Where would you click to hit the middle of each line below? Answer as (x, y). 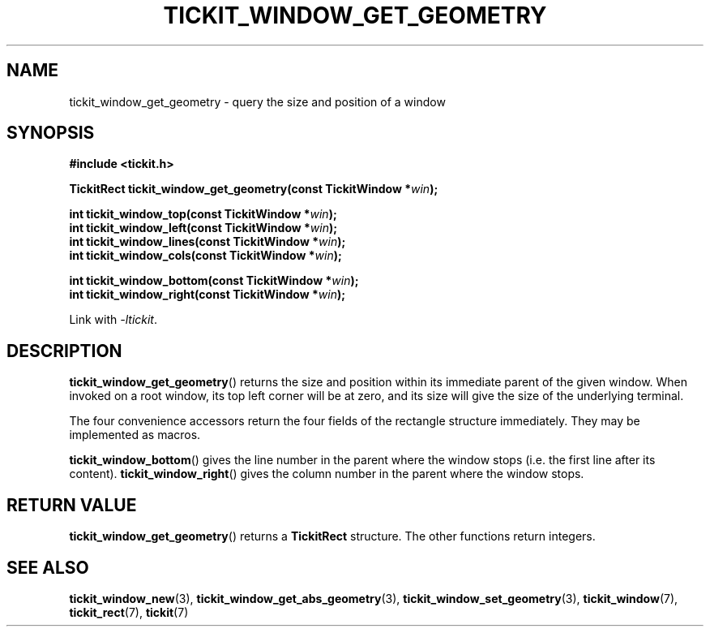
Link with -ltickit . (113, 320)
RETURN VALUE (72, 505)
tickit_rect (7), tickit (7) (129, 612)
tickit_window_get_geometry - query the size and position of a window (257, 101)
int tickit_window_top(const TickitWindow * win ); (203, 214)
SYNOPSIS (51, 133)
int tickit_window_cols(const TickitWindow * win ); (205, 256)
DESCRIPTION (64, 351)
